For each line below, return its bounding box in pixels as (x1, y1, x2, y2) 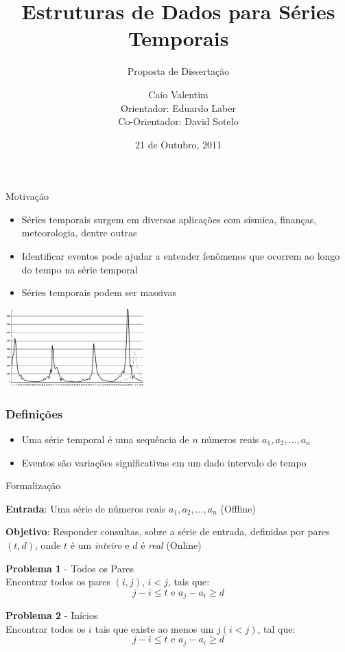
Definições (5, 405, 63, 422)
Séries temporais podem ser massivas (21, 285, 177, 300)
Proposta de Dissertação (127, 64, 230, 78)
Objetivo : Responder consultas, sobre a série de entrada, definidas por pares (5, 524, 330, 539)
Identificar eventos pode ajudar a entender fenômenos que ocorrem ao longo (21, 249, 340, 263)
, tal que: (257, 621, 296, 636)
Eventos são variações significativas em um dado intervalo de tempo (21, 455, 307, 469)
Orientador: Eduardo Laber (121, 100, 236, 115)
